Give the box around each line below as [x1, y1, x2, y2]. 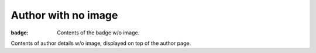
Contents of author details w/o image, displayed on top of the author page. [11, 40, 191, 47]
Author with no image [11, 9, 118, 22]
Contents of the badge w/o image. [57, 29, 140, 36]
